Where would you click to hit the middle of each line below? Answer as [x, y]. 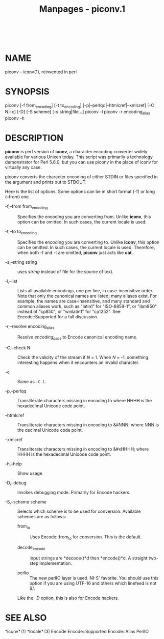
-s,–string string [21, 262]
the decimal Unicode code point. [50, 430]
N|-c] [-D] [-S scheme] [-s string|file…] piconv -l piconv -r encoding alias [78, 112]
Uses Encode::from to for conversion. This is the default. [86, 537]
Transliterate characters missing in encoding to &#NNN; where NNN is [88, 425]
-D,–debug [16, 483]
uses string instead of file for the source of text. [65, 272]
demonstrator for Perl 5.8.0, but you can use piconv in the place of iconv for [82, 162]
